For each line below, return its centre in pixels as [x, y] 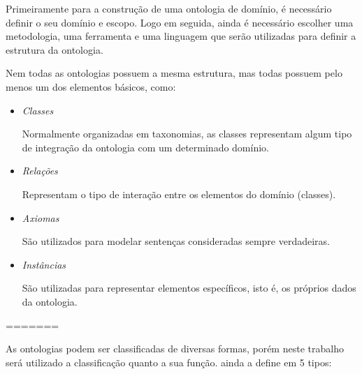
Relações [40, 171]
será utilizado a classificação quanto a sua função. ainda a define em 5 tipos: [169, 362]
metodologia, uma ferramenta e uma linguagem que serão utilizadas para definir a [181, 36]
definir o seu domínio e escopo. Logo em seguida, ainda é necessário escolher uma [180, 22]
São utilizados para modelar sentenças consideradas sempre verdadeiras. [176, 241]
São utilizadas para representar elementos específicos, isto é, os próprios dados [189, 288]
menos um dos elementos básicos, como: [91, 86]
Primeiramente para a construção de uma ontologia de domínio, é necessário [169, 8]
